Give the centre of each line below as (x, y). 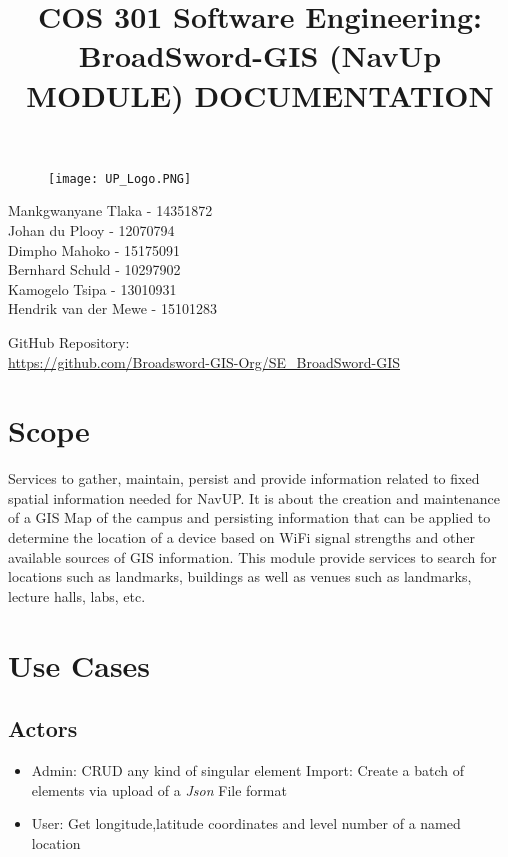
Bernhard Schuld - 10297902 (94, 269)
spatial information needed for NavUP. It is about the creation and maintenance (254, 497)
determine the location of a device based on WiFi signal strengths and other (241, 537)
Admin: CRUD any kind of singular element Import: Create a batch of (248, 770)
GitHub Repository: (69, 341)
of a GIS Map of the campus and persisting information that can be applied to (249, 517)
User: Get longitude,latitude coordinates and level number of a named (246, 823)
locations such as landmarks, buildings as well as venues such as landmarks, (240, 576)
